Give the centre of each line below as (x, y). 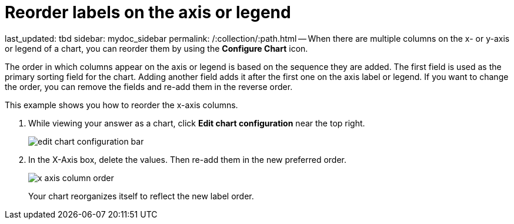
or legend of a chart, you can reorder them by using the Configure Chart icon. (156, 48)
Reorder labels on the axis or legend (148, 12)
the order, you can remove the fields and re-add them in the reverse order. (149, 86)
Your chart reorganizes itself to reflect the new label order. (141, 196)
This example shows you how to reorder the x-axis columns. (121, 105)
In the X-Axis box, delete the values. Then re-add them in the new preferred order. (188, 159)
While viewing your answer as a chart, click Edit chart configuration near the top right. (197, 123)
